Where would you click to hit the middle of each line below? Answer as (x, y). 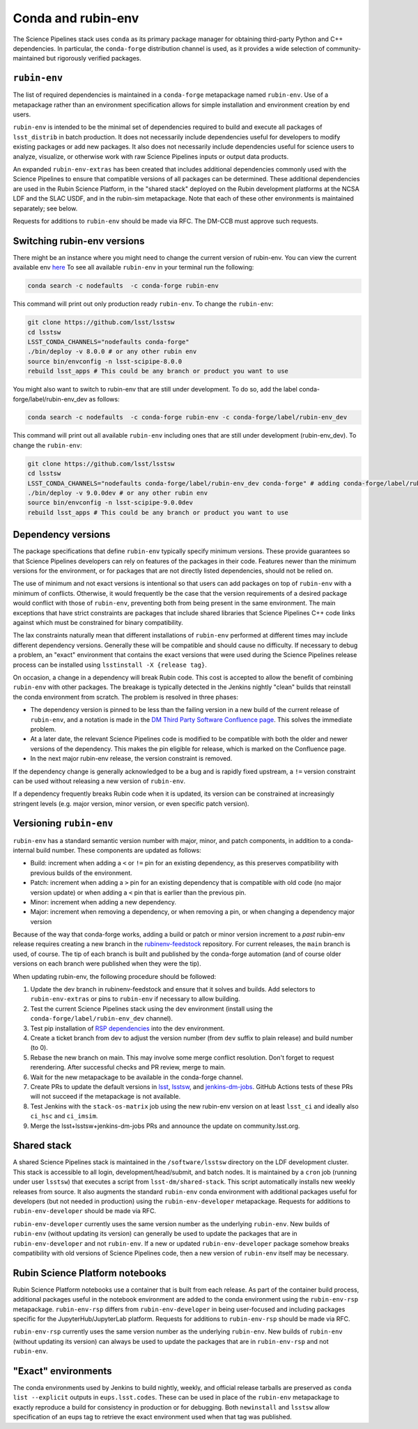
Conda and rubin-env (76, 18)
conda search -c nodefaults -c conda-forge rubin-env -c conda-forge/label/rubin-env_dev (187, 417)
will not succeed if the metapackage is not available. (106, 1097)
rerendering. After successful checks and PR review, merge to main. (128, 1067)
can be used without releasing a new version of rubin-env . (99, 781)
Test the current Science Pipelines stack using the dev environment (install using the (152, 1009)
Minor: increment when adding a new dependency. (103, 902)
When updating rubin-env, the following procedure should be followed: (114, 976)
